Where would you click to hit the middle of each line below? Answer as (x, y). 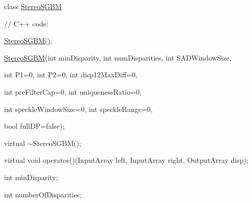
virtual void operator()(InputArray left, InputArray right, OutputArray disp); (126, 160)
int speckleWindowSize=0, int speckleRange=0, (78, 109)
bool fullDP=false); (35, 126)
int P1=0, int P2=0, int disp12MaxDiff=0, (71, 75)
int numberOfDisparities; (43, 194)
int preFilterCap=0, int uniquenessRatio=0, (73, 91)
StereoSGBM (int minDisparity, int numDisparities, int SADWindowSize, (118, 57)
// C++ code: (26, 23)
